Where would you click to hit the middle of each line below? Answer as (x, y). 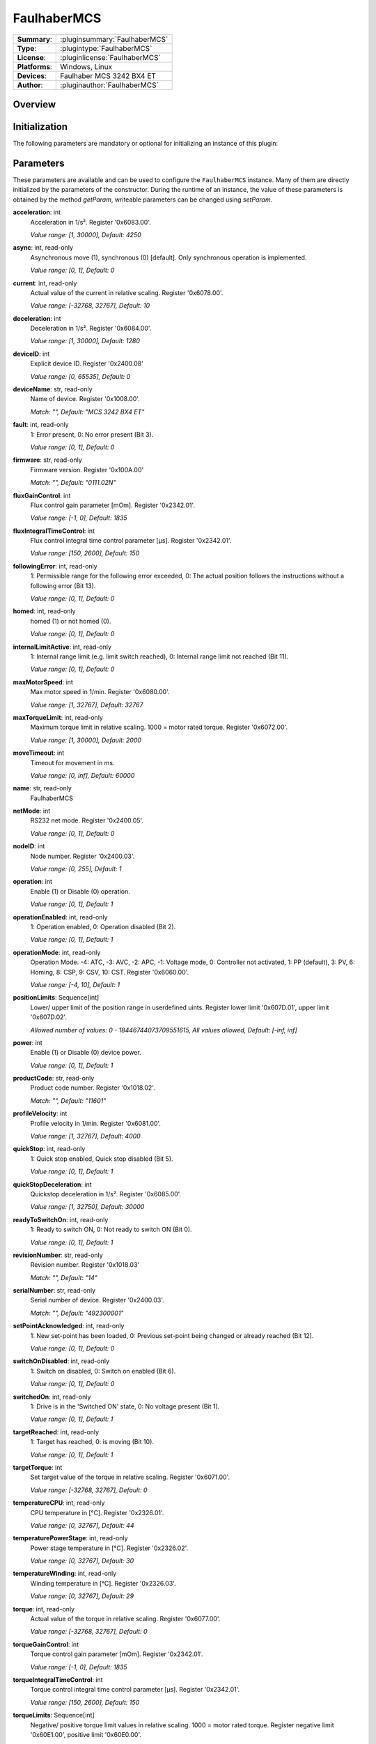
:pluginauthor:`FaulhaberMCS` (110, 85)
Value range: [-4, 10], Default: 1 (75, 984)
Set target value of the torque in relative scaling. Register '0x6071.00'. (130, 1477)
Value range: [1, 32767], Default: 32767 (87, 705)
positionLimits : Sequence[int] (56, 998)
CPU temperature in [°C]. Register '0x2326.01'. (97, 1512)
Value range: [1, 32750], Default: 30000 (87, 1207)
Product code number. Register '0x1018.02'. (93, 1088)
